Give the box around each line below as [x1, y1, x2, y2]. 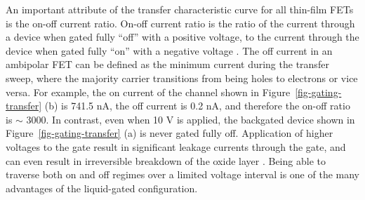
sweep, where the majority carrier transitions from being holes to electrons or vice [6, 70, 358, 85]
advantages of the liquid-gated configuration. [6, 180, 198, 195]
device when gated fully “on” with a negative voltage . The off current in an [6, 43, 333, 58]
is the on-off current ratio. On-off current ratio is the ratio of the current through [6, 15, 355, 30]
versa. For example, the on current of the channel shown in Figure [6, 84, 291, 99]
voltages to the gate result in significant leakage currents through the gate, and [6, 139, 346, 154]
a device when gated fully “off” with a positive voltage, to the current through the [6, 29, 359, 44]
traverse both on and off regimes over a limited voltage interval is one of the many [6, 167, 359, 182]
